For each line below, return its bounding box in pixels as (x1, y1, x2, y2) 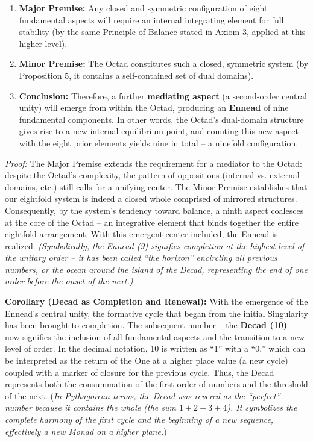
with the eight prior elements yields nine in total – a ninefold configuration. (19, 136, 299, 149)
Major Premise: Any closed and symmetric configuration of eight (19, 2, 268, 14)
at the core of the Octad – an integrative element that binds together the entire (5, 216, 299, 228)
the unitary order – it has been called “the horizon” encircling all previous (5, 251, 277, 264)
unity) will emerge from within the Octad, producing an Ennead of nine (19, 101, 289, 114)
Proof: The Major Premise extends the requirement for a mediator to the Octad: (5, 157, 302, 169)
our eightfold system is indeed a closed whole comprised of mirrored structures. (5, 192, 297, 205)
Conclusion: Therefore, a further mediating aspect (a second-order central (19, 89, 307, 102)
